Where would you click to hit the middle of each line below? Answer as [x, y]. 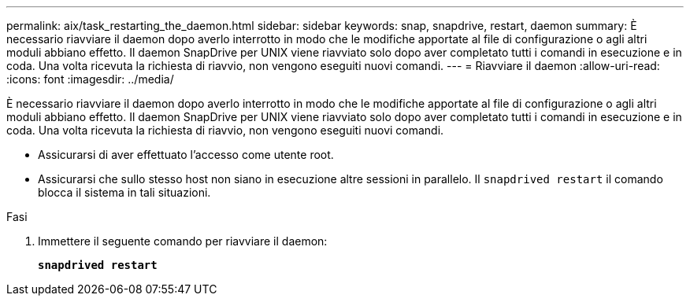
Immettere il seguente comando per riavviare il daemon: [183, 241]
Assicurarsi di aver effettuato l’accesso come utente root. [186, 155]
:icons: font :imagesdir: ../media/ [90, 79]
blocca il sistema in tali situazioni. [124, 192]
